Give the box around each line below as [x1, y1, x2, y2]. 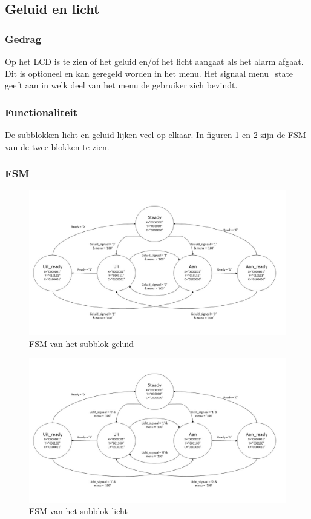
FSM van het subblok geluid [29, 337, 134, 349]
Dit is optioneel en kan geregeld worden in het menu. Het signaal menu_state [5, 67, 293, 79]
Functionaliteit [5, 104, 77, 119]
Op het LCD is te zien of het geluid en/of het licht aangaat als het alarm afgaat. [5, 55, 304, 67]
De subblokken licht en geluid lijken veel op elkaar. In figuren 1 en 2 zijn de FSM [5, 128, 306, 140]
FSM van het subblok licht [29, 504, 128, 517]
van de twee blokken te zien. [5, 140, 110, 153]
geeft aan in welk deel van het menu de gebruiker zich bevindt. [5, 79, 238, 91]
